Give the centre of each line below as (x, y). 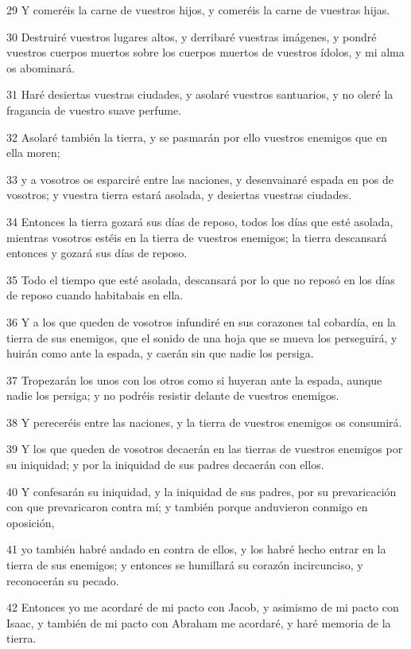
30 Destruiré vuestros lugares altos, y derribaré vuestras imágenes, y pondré (192, 36)
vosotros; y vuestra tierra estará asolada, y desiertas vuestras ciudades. (179, 195)
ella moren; (33, 152)
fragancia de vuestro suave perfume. (94, 109)
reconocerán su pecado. (63, 580)
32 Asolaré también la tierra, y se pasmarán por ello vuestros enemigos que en (197, 137)
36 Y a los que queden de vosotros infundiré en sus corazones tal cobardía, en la (201, 321)
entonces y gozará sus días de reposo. (97, 253)
